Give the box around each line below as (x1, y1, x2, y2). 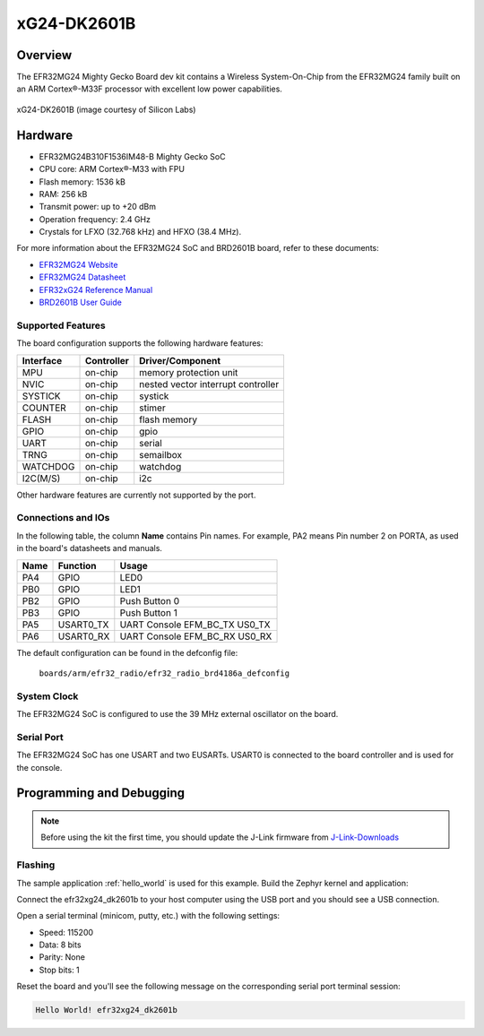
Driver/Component (139, 354, 221, 367)
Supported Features (16, 319, 107, 332)
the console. (16, 762, 63, 773)
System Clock (16, 690, 79, 703)
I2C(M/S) (22, 471, 61, 484)
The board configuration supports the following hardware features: (16, 338, 264, 349)
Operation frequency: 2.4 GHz (39, 213, 151, 224)
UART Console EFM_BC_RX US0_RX (119, 630, 272, 643)
